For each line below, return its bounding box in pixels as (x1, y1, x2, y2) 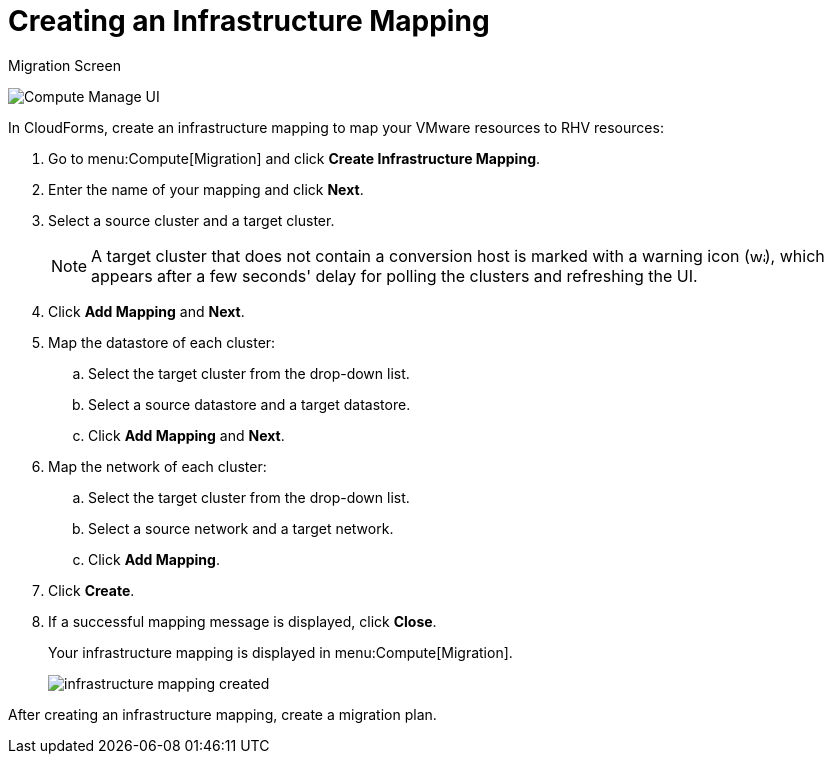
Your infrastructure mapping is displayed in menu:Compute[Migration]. (48, 643, 513, 661)
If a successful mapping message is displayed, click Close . (48, 612, 437, 630)
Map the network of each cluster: (48, 457, 267, 475)
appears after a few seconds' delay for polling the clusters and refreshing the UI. (91, 265, 698, 286)
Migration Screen (8, 56, 121, 74)
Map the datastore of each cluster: (48, 333, 276, 351)
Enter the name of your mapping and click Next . (48, 180, 364, 198)
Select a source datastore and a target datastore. (88, 395, 411, 413)
